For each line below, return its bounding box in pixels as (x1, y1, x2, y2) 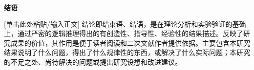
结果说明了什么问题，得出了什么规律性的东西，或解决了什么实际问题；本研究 (4, 47, 250, 57)
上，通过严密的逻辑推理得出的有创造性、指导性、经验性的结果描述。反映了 (4, 28, 243, 38)
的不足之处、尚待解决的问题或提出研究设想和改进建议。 (4, 56, 182, 67)
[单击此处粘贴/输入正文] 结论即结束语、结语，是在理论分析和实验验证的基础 (4, 18, 246, 29)
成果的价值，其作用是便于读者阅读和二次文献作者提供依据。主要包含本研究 (10, 37, 250, 48)
